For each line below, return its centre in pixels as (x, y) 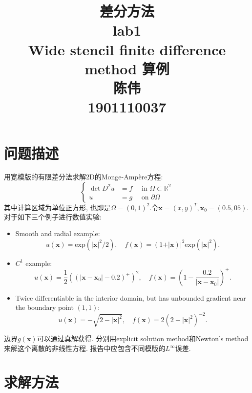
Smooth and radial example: (58, 233)
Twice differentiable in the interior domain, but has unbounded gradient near (131, 297)
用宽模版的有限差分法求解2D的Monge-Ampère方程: (84, 177)
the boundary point (44, 307)
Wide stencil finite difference (127, 49)
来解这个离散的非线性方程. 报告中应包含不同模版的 (85, 348)
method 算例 (127, 68)
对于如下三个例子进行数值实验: (53, 217)
